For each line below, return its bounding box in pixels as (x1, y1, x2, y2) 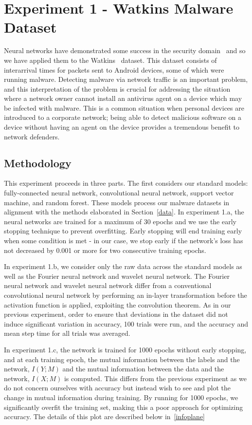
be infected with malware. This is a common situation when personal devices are (4, 102, 244, 113)
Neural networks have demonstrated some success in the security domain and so (4, 45, 246, 56)
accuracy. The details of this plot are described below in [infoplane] (4, 411, 205, 422)
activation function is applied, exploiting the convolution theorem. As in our (4, 299, 231, 309)
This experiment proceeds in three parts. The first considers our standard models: (4, 178, 248, 188)
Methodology (4, 155, 72, 170)
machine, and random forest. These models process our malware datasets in (4, 197, 230, 207)
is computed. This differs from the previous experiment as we (64, 373, 247, 383)
